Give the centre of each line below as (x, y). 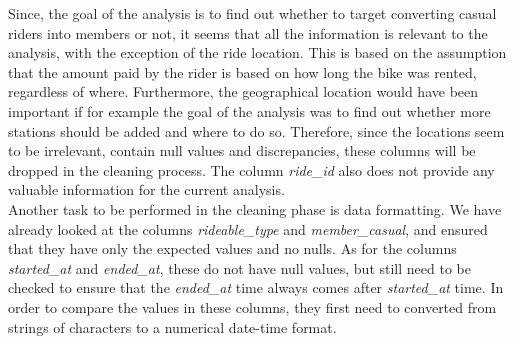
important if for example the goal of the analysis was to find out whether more (249, 110)
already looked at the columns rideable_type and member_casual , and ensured (248, 228)
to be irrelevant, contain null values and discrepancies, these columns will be (242, 150)
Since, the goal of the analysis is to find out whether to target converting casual (252, 13)
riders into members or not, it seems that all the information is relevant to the (248, 32)
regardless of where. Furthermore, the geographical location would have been (243, 91)
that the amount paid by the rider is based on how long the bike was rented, (242, 71)
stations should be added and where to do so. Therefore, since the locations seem (256, 130)
